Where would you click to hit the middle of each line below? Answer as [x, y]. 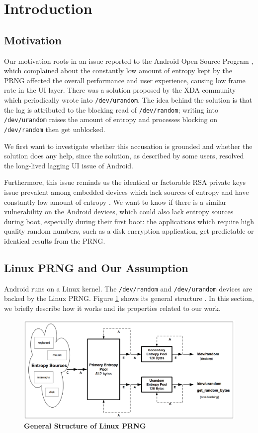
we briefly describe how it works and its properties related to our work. [112, 308]
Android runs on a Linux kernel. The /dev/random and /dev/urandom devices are [128, 288]
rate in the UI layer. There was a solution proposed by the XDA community [120, 90]
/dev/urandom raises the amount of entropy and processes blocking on [111, 119]
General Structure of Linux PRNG [85, 426]
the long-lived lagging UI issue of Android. [69, 165]
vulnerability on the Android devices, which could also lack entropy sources [119, 212]
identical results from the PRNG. [55, 240]
